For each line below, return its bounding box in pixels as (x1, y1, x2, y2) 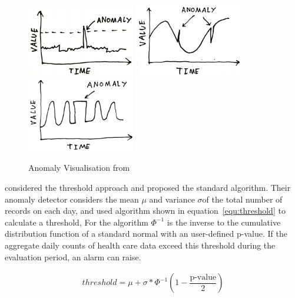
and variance (149, 193, 195, 205)
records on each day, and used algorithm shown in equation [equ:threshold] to (5, 204, 286, 217)
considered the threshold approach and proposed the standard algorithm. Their (5, 181, 291, 193)
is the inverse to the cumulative (167, 216, 281, 228)
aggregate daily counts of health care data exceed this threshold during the (5, 239, 276, 251)
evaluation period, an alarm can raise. (5, 250, 141, 263)
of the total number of (202, 193, 283, 205)
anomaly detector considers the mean (5, 193, 139, 205)
